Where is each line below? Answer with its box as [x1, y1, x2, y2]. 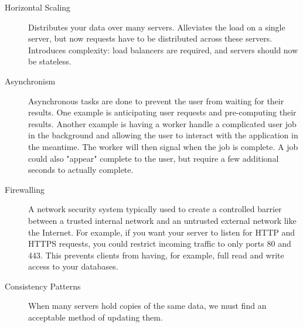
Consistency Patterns [5, 280, 81, 292]
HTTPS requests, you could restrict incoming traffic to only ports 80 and [28, 237, 291, 250]
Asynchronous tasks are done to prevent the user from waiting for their [28, 94, 284, 107]
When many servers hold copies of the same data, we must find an [28, 299, 267, 312]
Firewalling [5, 183, 45, 195]
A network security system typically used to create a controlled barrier [28, 203, 282, 215]
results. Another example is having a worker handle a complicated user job [28, 117, 297, 130]
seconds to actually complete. [28, 163, 134, 176]
